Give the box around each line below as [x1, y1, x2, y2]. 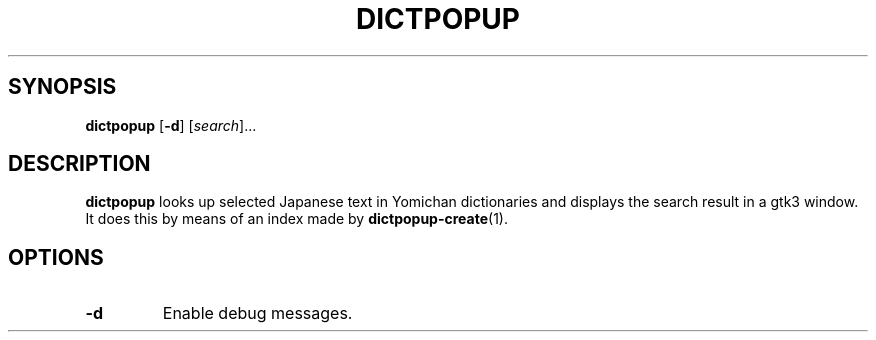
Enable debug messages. [162, 303, 353, 324]
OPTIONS [8, 244, 104, 270]
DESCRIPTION [8, 151, 151, 177]
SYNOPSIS [8, 74, 117, 100]
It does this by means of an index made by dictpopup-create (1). [85, 210, 508, 228]
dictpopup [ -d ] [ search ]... [85, 116, 257, 134]
